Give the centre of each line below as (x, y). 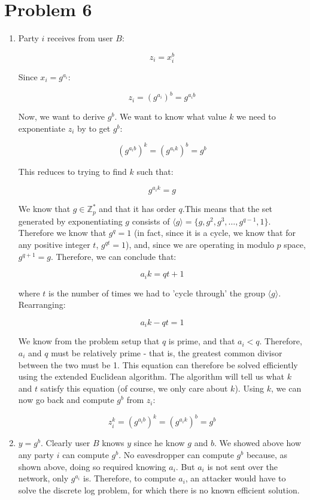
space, (295, 245)
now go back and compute (66, 400)
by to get (94, 128)
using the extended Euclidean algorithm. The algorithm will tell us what (151, 376)
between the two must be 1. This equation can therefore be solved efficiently (158, 364)
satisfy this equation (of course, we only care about (134, 388)
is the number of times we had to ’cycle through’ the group (157, 293)
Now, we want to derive (62, 116)
